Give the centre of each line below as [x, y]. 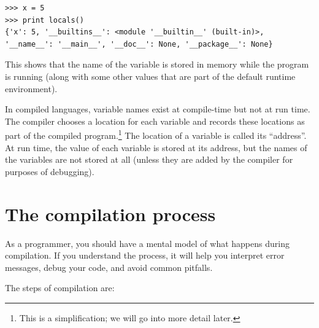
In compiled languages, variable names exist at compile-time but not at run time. [158, 109]
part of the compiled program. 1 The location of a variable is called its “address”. [156, 134]
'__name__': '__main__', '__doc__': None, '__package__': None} [139, 44]
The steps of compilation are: [60, 288]
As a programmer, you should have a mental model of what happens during [147, 243]
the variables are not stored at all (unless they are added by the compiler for [149, 159]
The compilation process [110, 213]
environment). [31, 88]
